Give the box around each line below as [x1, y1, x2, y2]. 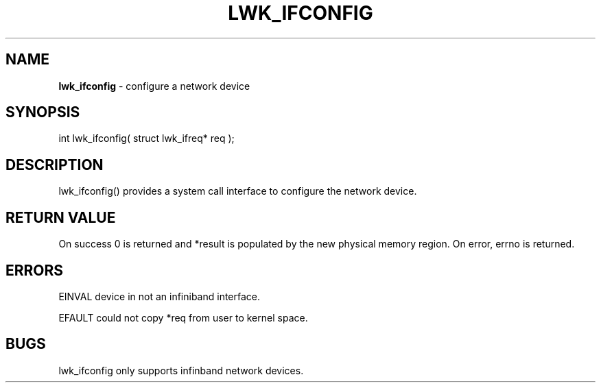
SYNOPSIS [5, 104, 80, 121]
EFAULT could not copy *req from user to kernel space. [58, 311, 308, 324]
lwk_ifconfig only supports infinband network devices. [58, 364, 304, 376]
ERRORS [5, 261, 64, 279]
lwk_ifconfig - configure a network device [58, 80, 250, 92]
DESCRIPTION [5, 156, 104, 173]
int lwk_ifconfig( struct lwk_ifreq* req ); [58, 132, 235, 145]
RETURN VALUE [5, 208, 116, 226]
